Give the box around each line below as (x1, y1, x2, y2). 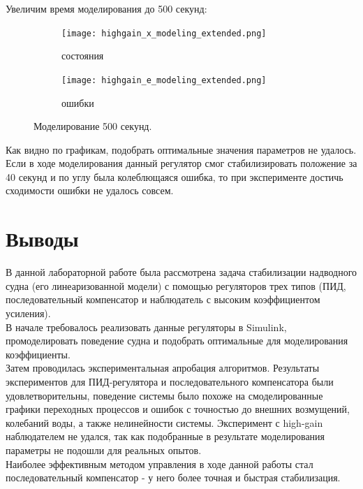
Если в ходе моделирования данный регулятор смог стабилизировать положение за (6, 156, 357, 170)
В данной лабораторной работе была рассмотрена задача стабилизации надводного (6, 265, 357, 279)
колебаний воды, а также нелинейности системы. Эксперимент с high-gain (6, 415, 323, 430)
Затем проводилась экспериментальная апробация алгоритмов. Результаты (6, 360, 320, 375)
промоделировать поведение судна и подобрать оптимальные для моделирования (6, 333, 348, 348)
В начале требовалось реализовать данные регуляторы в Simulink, (6, 319, 287, 334)
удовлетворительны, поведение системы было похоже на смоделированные (6, 388, 323, 402)
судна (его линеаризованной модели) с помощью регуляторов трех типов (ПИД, (6, 278, 346, 293)
